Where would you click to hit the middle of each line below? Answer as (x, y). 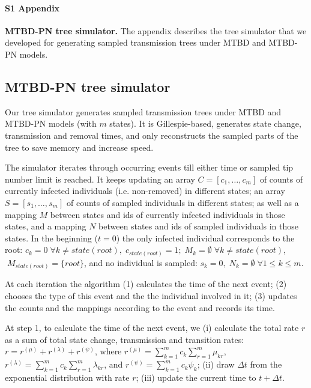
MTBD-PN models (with (51, 123)
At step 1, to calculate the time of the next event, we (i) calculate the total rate (152, 328)
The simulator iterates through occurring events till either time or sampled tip (149, 167)
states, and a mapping (46, 226)
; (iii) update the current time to (196, 377)
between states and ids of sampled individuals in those (199, 226)
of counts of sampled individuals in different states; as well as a (183, 202)
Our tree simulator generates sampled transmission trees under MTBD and (143, 111)
